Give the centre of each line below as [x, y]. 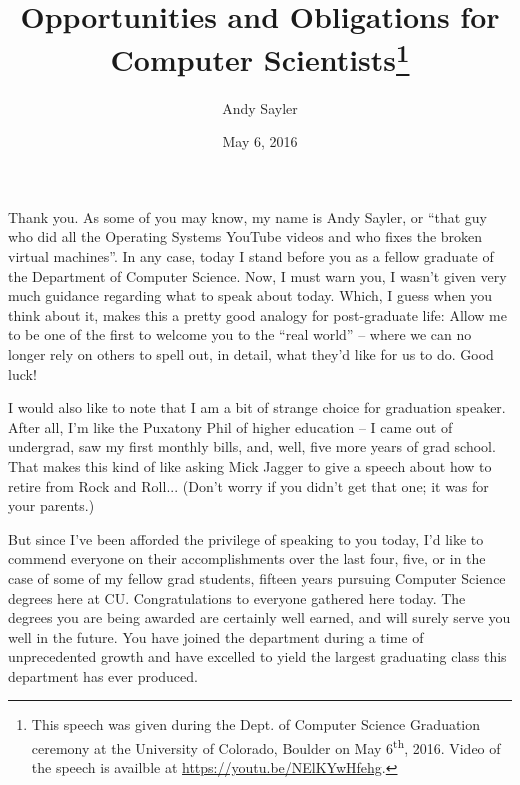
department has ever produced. [103, 675]
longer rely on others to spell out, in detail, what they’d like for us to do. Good [251, 353]
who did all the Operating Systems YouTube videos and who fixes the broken [245, 236]
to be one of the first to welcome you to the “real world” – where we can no [240, 334]
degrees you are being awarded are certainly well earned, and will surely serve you [259, 617]
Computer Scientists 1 [260, 57]
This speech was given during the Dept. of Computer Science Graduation [256, 724]
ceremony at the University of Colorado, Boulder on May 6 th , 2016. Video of [266, 746]
